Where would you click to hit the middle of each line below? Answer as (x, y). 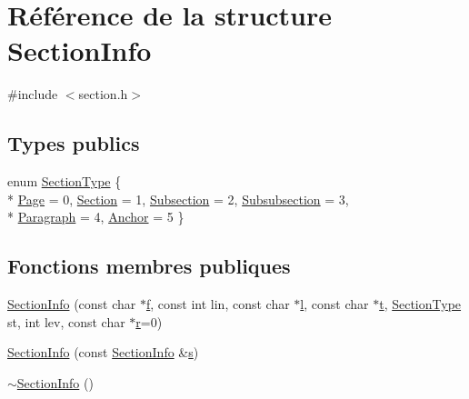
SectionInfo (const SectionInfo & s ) (103, 352)
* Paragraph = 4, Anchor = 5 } (96, 217)
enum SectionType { (65, 181)
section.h (103, 94)
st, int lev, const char (66, 321)
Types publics (74, 143)
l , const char (334, 304)
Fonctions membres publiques (149, 266)
